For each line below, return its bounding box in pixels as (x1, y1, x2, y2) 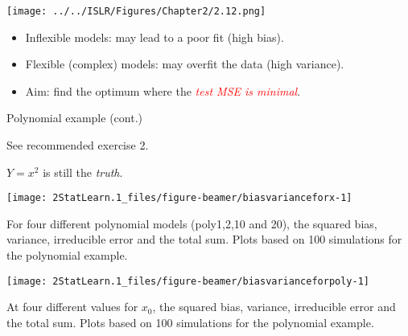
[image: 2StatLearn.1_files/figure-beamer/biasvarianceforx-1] (6, 192, 352, 204)
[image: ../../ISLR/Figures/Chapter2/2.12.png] (6, 6, 266, 17)
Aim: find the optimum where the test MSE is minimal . (25, 82, 301, 99)
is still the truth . (43, 163, 123, 180)
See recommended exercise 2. (6, 137, 149, 154)
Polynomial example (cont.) (6, 109, 142, 126)
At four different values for (6, 298, 138, 315)
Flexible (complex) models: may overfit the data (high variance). (25, 55, 344, 72)
